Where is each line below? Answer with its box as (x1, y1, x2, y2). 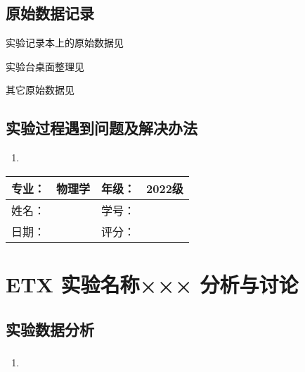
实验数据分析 (6, 318, 94, 340)
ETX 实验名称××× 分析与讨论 (6, 269, 299, 298)
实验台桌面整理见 (6, 58, 84, 73)
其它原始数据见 (6, 82, 74, 97)
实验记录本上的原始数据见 (6, 35, 124, 50)
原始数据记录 (6, 2, 94, 24)
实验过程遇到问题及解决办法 (6, 117, 197, 139)
